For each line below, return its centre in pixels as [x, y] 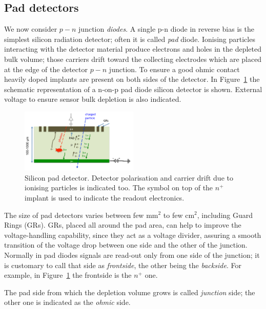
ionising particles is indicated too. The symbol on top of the [119, 187]
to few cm [179, 215]
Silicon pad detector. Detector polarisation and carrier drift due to [129, 177]
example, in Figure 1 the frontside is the [68, 275]
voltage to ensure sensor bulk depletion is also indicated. [93, 99]
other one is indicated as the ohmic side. [67, 302]
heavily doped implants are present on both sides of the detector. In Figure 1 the [132, 79]
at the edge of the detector [46, 69]
